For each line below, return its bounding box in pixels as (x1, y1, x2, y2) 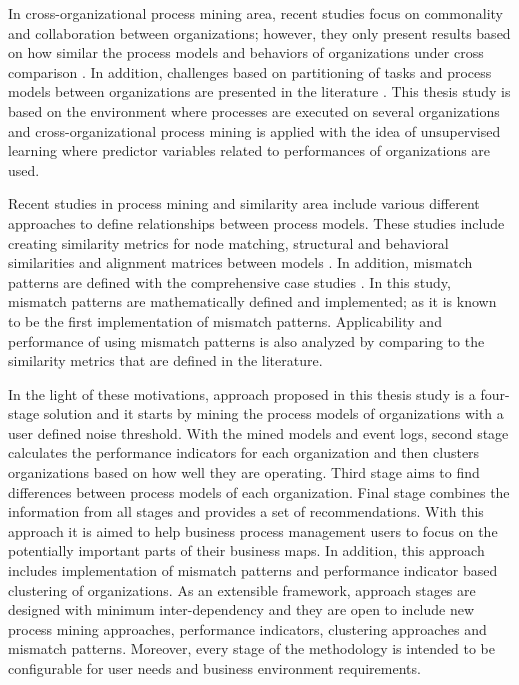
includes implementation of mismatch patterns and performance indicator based (8, 560, 498, 581)
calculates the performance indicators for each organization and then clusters (8, 442, 480, 463)
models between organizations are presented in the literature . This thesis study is (8, 81, 511, 102)
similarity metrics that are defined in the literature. (8, 350, 323, 371)
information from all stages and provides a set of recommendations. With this (8, 501, 484, 522)
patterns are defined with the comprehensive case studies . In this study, (8, 271, 451, 292)
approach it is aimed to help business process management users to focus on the (8, 520, 498, 541)
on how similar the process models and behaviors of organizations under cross (8, 42, 484, 63)
